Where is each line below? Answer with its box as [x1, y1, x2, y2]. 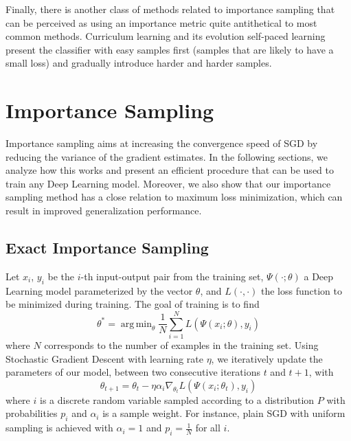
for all [195, 420, 220, 435]
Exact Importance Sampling [5, 237, 209, 258]
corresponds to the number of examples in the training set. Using [44, 337, 319, 352]
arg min [120, 319, 152, 329]
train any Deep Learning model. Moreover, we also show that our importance [5, 176, 331, 190]
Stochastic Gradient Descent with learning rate [5, 351, 203, 365]
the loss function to [260, 283, 342, 297]
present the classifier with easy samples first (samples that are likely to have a [5, 42, 334, 56]
